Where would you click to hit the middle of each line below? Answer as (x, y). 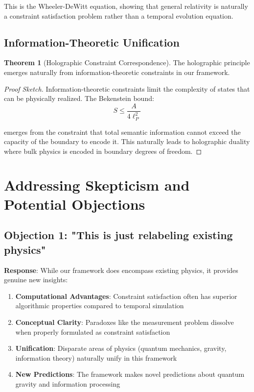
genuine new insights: (36, 280)
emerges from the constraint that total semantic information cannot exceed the (122, 132)
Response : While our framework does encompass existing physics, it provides (121, 270)
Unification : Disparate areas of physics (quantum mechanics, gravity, (121, 348)
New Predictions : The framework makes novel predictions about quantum (130, 374)
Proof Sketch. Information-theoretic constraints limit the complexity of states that (127, 88)
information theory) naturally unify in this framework (96, 357)
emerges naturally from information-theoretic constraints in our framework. (117, 72)
